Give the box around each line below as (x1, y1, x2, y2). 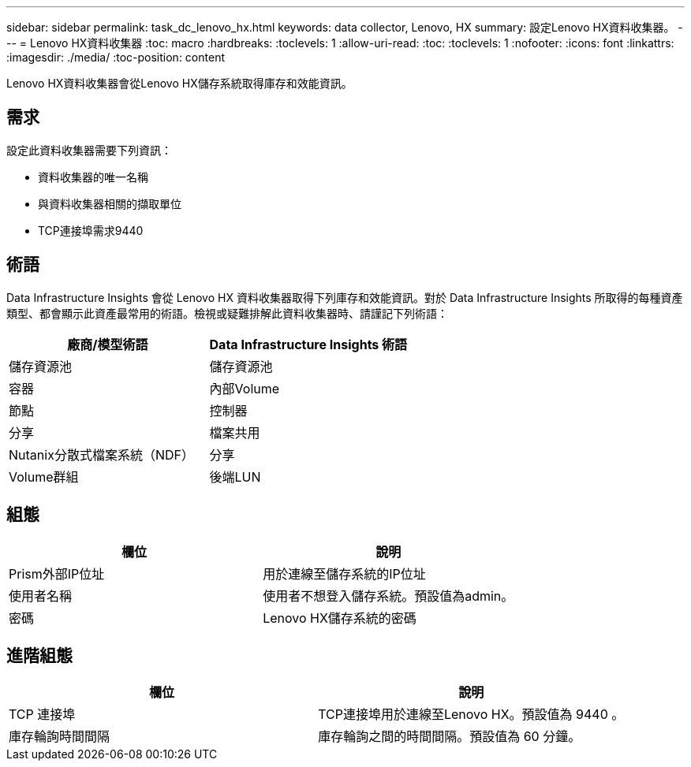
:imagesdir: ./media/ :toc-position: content (6, 50, 225, 64)
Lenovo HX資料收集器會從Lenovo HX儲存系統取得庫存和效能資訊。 (6, 76, 353, 90)
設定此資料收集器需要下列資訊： (6, 143, 172, 157)
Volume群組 (9, 468, 79, 485)
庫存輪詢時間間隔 (9, 728, 110, 745)
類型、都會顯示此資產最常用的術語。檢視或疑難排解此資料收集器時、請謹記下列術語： (6, 306, 448, 320)
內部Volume (209, 380, 280, 397)
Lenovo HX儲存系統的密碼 (263, 609, 416, 626)
